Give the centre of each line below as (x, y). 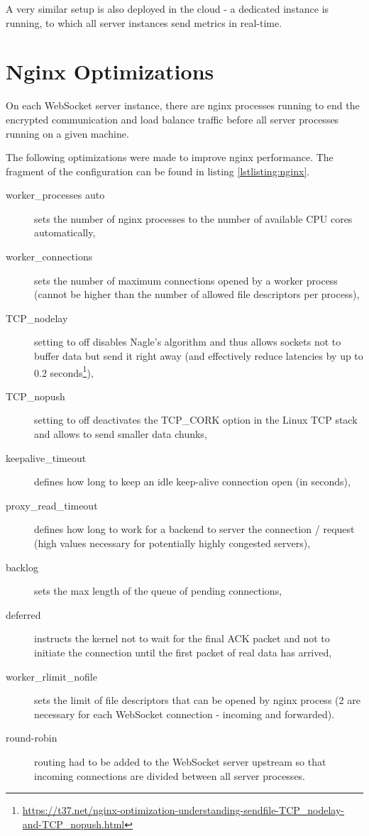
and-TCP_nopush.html (73, 824)
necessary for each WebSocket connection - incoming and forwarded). (184, 714)
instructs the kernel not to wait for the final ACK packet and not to (182, 638)
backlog (22, 567)
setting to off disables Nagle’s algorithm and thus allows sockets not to (188, 342)
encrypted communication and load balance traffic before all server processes (172, 119)
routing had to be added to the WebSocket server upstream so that (180, 761)
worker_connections (49, 257)
